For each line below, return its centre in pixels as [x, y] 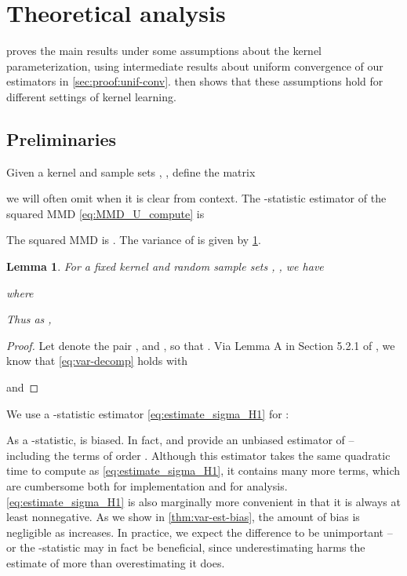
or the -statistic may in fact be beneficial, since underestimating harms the [186, 547]
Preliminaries [62, 139]
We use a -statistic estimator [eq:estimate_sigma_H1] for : [148, 413]
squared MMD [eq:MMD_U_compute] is [105, 213]
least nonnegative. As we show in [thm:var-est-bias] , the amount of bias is [183, 517]
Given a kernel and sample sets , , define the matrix [131, 171]
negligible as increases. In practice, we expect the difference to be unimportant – [200, 532]
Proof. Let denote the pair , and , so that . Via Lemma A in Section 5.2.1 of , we [201, 345]
